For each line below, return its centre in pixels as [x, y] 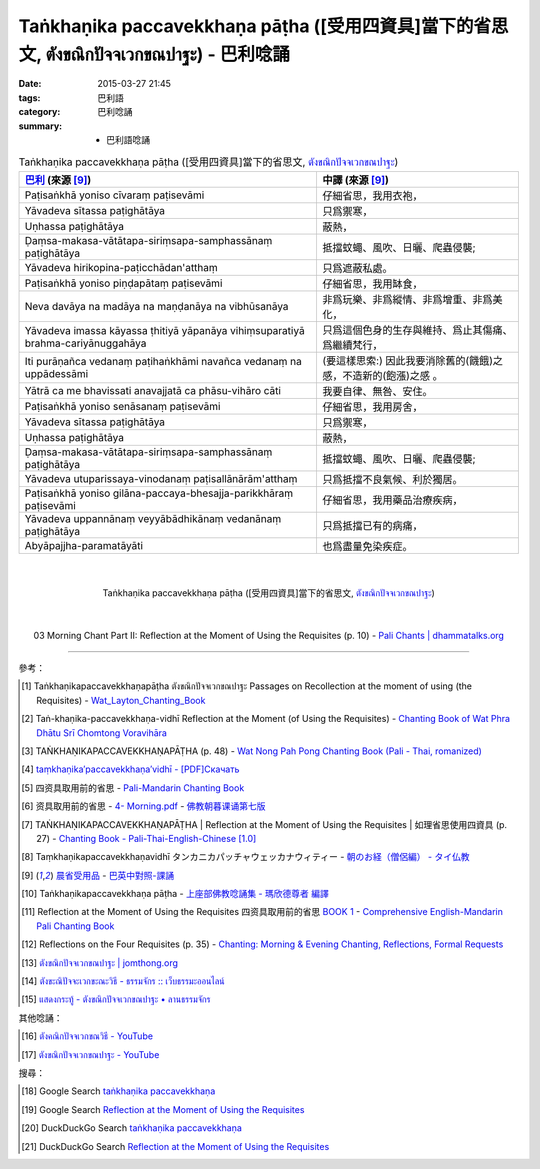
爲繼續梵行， [353, 345]
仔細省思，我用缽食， [373, 283]
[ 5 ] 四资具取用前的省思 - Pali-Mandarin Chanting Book [133, 787]
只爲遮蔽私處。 [358, 268]
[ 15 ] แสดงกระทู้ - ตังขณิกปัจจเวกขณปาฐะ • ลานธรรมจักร [116, 999]
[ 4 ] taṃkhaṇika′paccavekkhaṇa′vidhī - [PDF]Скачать [130, 769]
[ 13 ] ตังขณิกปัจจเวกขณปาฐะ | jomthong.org [100, 962]
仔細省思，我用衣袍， [373, 195]
